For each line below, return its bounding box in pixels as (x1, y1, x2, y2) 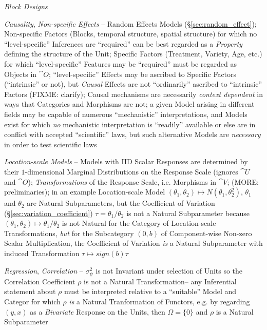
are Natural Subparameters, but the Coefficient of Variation (27, 198, 215, 208)
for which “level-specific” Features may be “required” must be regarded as (4, 58, 237, 69)
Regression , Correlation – (4, 265, 83, 276)
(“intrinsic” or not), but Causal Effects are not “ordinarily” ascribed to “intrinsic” (4, 79, 262, 89)
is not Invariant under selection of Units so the (96, 265, 243, 276)
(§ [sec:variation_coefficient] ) (4, 207, 93, 218)
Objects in (4, 68, 37, 79)
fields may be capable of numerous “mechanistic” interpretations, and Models (4, 108, 247, 119)
